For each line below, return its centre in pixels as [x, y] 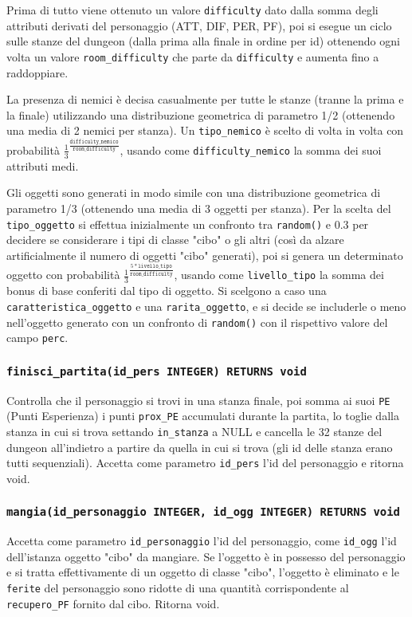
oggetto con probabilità [63, 275]
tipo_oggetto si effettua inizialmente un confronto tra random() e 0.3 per [188, 224]
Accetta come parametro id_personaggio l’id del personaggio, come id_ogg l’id [202, 541]
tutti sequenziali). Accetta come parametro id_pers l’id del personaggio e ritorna [205, 463]
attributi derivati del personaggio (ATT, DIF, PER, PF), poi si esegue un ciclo [199, 25]
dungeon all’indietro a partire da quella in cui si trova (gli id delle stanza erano [200, 447]
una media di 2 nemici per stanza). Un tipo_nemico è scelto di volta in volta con [205, 130]
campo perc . [37, 338]
